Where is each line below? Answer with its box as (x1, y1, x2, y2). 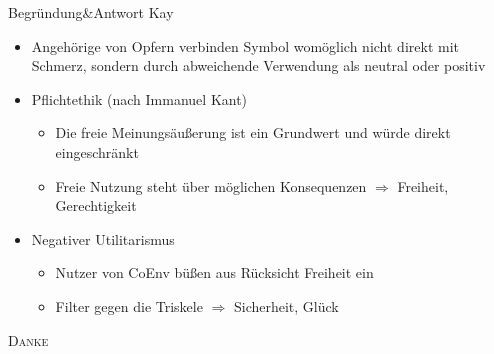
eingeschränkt (55, 141, 139, 162)
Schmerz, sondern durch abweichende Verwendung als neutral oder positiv (31, 55, 486, 76)
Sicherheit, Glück (233, 295, 339, 316)
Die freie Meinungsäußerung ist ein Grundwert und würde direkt (55, 122, 451, 143)
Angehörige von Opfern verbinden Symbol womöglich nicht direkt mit (31, 35, 459, 56)
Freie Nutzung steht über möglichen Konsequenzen (55, 175, 367, 196)
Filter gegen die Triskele (55, 295, 203, 316)
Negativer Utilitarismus (31, 228, 175, 249)
